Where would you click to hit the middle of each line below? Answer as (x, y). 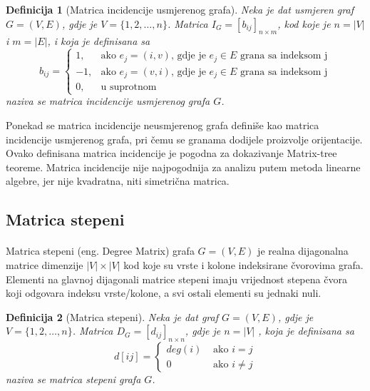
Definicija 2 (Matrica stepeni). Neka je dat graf (112, 316)
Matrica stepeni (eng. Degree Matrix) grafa (100, 251)
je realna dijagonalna (303, 251)
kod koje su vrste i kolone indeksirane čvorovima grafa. (243, 265)
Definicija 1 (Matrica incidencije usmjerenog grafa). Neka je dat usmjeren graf (180, 9)
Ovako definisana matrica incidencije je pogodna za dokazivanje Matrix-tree (171, 153)
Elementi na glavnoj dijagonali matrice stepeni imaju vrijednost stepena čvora (176, 279)
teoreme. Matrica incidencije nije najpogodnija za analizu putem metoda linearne (183, 167)
